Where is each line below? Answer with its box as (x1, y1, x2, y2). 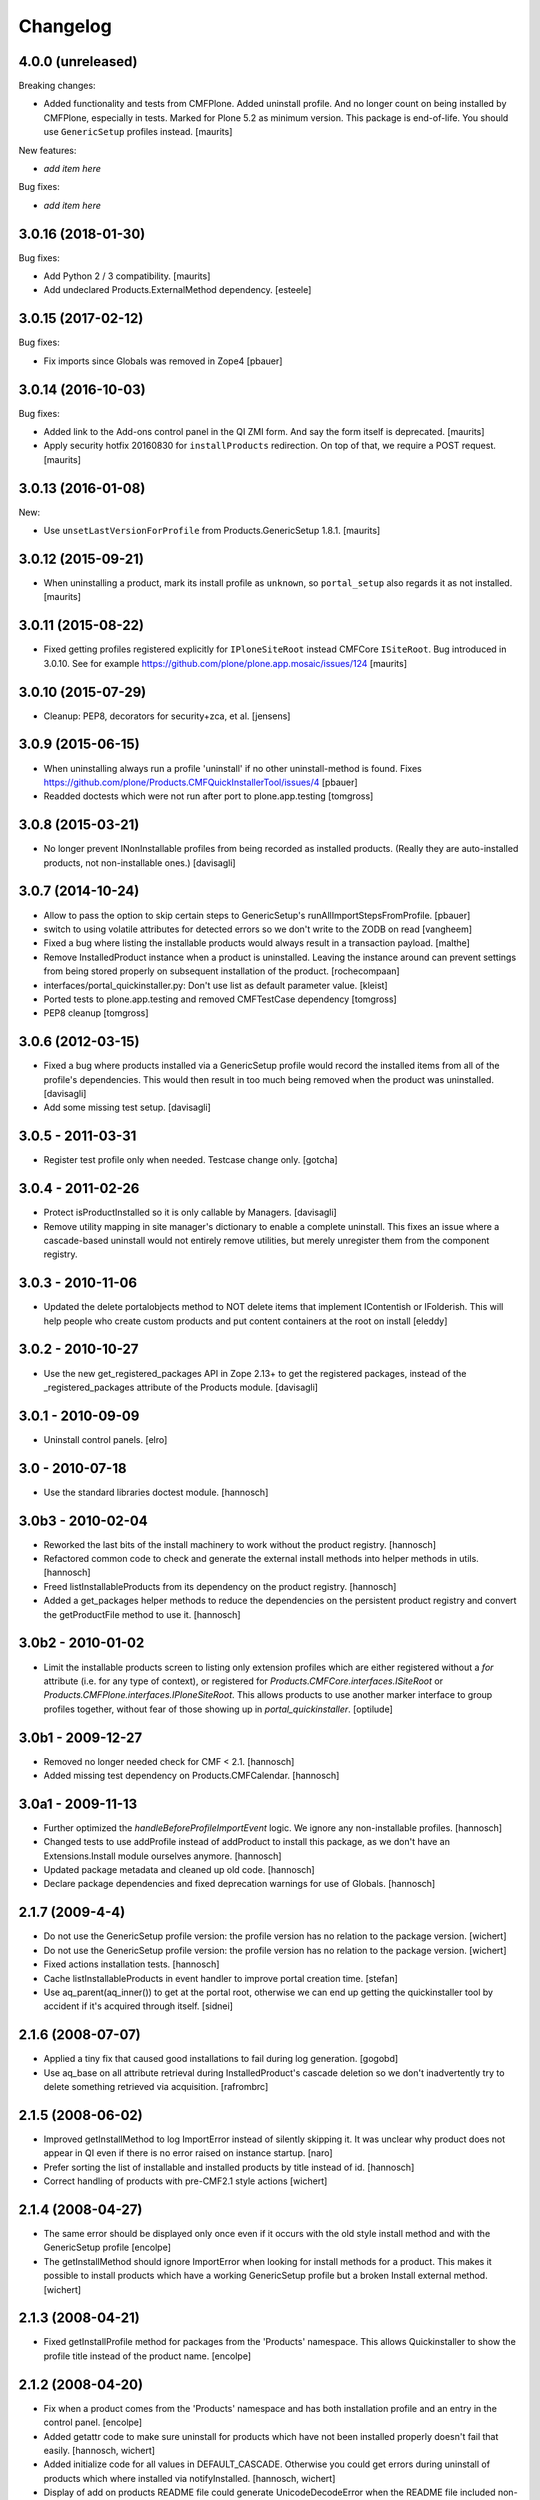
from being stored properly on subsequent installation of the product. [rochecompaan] (43, 965, 400, 977)
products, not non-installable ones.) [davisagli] (43, 856, 236, 869)
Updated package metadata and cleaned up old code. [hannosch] (43, 1864, 315, 1876)
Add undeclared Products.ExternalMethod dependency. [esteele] (43, 284, 312, 296)
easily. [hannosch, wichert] (43, 2444, 155, 2456)
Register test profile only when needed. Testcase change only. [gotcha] (43, 1154, 339, 1166)
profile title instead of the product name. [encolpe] (43, 2350, 252, 2362)
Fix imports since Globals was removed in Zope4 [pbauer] (43, 355, 283, 367)
